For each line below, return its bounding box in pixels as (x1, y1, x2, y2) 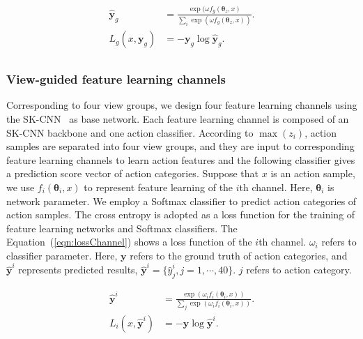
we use (6, 179, 35, 194)
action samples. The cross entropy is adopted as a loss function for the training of (6, 207, 355, 222)
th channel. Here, (239, 179, 313, 194)
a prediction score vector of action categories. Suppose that (6, 166, 259, 181)
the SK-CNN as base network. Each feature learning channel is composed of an (6, 111, 349, 126)
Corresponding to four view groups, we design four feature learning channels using (6, 98, 357, 112)
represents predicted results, (18, 262, 138, 277)
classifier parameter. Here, (6, 248, 118, 262)
